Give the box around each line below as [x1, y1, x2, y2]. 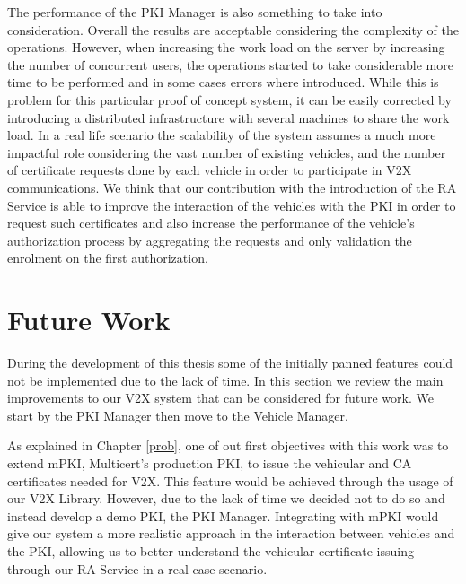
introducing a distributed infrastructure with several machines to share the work [7, 108, 450, 126]
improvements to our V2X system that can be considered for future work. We [7, 388, 434, 407]
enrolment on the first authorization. [7, 248, 208, 267]
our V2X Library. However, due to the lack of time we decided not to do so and [7, 489, 445, 508]
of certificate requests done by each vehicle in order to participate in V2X [7, 161, 412, 179]
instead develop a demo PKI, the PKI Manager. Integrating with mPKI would [7, 506, 439, 525]
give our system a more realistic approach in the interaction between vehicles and [7, 524, 455, 543]
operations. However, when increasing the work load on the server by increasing [7, 38, 445, 57]
